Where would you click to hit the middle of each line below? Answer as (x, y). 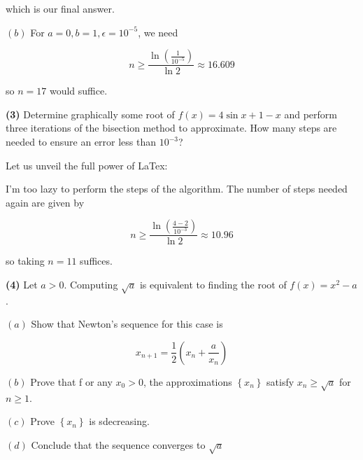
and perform (311, 114)
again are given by (45, 202)
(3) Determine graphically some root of (90, 114)
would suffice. (78, 91)
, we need (158, 32)
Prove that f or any (71, 381)
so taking (25, 261)
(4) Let (22, 284)
